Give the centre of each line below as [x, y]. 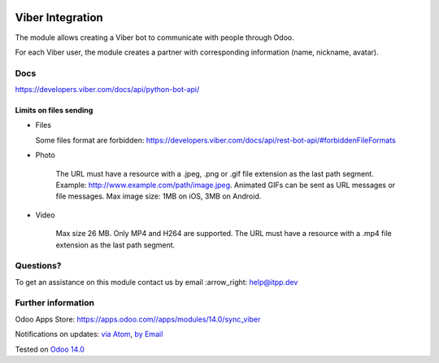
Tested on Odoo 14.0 [50, 349]
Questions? [38, 266]
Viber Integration [59, 17]
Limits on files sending [54, 111]
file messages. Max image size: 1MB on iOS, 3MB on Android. [159, 196]
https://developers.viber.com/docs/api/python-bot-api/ [107, 90]
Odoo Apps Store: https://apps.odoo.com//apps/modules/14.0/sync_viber [138, 319]
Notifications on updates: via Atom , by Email [89, 335]
